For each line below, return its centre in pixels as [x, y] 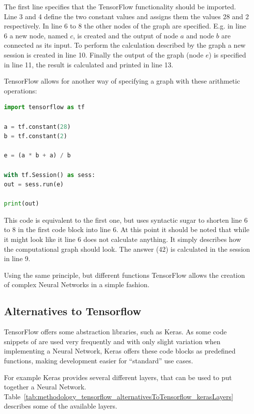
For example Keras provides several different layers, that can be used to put [118, 377]
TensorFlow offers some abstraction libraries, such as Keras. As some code [115, 332]
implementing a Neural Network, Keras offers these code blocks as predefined [120, 351]
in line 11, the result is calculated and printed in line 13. [89, 64]
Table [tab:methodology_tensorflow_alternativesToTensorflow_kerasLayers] [119, 396]
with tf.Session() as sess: [50, 175]
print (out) [22, 204]
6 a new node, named [36, 35]
